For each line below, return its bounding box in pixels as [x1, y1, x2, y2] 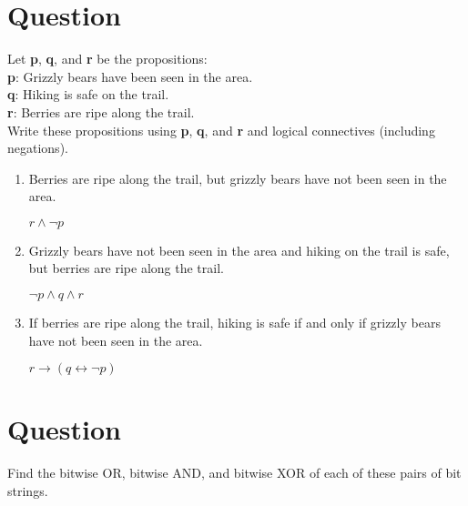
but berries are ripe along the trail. [28, 258, 224, 278]
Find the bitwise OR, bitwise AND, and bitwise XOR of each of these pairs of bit [7, 463, 462, 482]
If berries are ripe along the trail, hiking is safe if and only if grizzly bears [28, 313, 441, 332]
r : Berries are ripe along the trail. [7, 102, 195, 121]
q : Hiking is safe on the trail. [7, 85, 169, 104]
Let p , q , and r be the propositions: [7, 49, 208, 68]
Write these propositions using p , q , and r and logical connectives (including [7, 120, 435, 139]
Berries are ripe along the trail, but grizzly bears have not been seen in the [28, 168, 447, 187]
